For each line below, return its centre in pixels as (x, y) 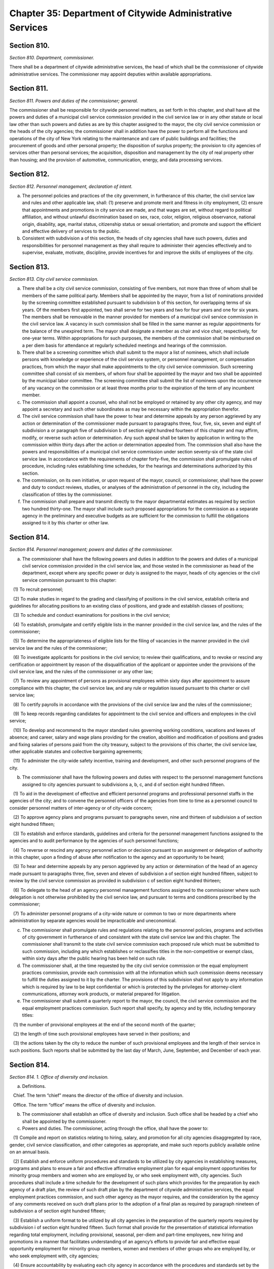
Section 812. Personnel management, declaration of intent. (71, 186)
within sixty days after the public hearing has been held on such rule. (94, 958)
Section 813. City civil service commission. (54, 279)
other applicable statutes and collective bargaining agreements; (76, 751)
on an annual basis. (30, 1152)
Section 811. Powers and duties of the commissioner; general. (74, 101)
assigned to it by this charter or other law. (65, 523)
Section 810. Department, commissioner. (52, 57)
